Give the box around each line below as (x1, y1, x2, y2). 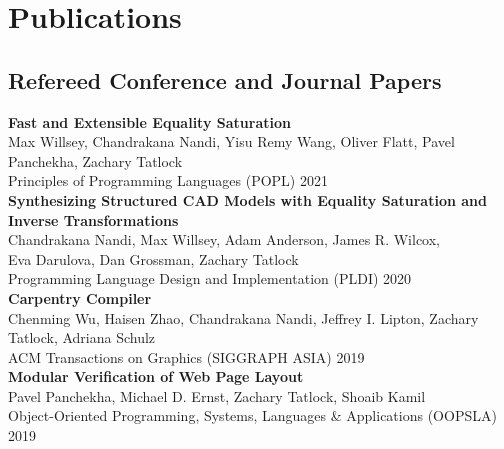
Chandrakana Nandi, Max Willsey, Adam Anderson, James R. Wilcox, (8, 229, 441, 250)
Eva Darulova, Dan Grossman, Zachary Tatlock (8, 248, 299, 269)
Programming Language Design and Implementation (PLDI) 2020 (8, 268, 412, 289)
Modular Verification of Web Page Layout (8, 366, 304, 387)
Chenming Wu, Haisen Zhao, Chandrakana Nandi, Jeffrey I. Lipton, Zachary (8, 307, 479, 328)
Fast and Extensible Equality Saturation (8, 111, 291, 132)
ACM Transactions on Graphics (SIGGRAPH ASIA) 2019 (8, 346, 365, 367)
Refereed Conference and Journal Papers (8, 64, 442, 95)
